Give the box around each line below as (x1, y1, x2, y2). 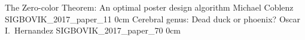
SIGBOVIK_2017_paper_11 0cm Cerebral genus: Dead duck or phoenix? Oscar (5, 12, 301, 25)
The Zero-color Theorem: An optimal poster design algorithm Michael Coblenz (5, 1, 294, 13)
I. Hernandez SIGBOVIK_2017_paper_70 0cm (5, 24, 181, 36)
